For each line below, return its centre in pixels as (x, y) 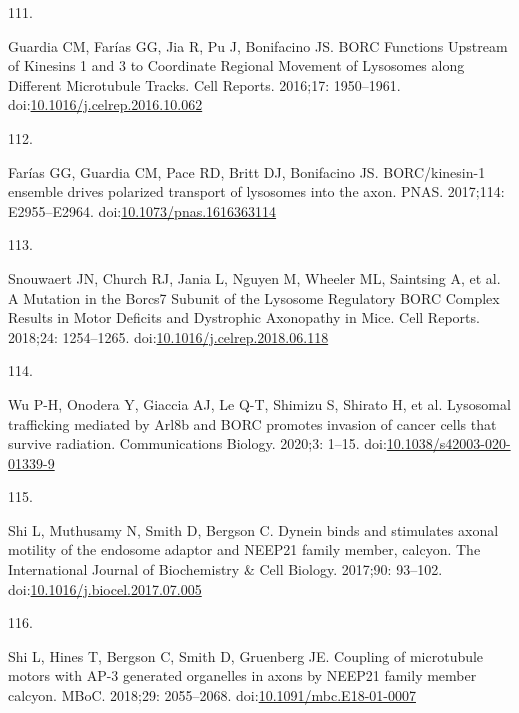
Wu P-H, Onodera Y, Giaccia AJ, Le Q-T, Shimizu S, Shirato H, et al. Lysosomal (259, 403)
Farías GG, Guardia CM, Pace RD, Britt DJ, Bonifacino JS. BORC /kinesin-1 (247, 171)
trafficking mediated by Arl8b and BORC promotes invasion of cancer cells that (252, 423)
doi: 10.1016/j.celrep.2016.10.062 (105, 104)
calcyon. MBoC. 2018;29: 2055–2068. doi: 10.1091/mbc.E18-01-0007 (212, 695)
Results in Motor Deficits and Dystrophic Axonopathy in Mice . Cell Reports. (244, 317)
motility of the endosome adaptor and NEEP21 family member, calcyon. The (244, 549)
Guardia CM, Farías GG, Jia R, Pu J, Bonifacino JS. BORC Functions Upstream (258, 45)
